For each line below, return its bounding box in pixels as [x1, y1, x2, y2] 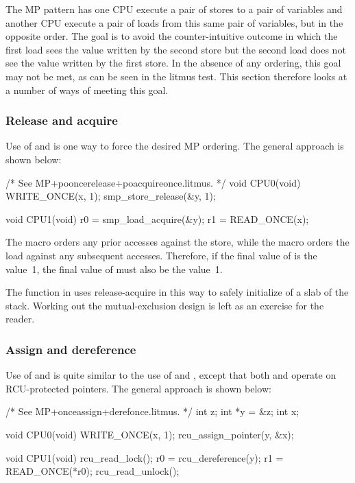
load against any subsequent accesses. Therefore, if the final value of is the [5, 248, 317, 262]
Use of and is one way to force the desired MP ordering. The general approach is [5, 139, 344, 153]
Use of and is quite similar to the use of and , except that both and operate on [5, 368, 336, 382]
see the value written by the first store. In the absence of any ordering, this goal [5, 56, 341, 70]
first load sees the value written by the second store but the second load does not [5, 42, 346, 56]
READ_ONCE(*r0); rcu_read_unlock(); [5, 464, 180, 478]
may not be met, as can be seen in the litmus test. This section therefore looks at [5, 69, 347, 83]
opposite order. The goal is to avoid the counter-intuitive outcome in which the [5, 29, 338, 43]
